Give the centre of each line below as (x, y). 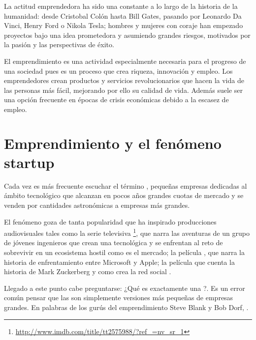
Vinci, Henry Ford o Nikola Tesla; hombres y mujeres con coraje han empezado (124, 25)
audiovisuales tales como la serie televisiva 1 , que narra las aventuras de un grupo (127, 232)
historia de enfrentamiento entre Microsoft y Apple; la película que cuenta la (119, 262)
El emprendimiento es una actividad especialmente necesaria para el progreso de (125, 61)
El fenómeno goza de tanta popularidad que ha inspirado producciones (110, 221)
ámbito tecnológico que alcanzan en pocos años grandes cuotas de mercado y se (124, 195)
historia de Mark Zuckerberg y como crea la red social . (88, 271)
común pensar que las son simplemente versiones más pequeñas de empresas (119, 297)
